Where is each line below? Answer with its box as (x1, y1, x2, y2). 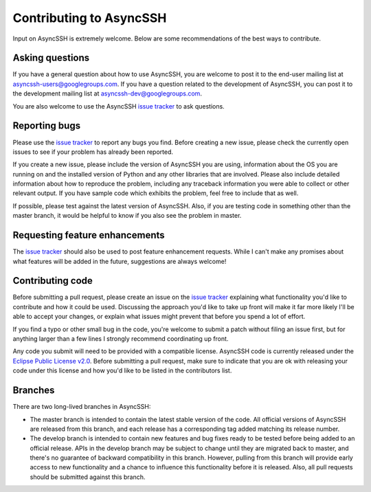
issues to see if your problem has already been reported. (12, 148, 174, 156)
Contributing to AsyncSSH (12, 10, 167, 25)
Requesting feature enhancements (12, 230, 165, 241)
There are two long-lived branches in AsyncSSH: (12, 403, 151, 411)
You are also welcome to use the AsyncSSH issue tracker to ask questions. (12, 102, 225, 110)
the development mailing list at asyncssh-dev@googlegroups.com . (12, 89, 203, 98)
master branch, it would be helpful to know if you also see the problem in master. (12, 212, 242, 220)
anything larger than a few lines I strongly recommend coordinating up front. (12, 335, 229, 343)
